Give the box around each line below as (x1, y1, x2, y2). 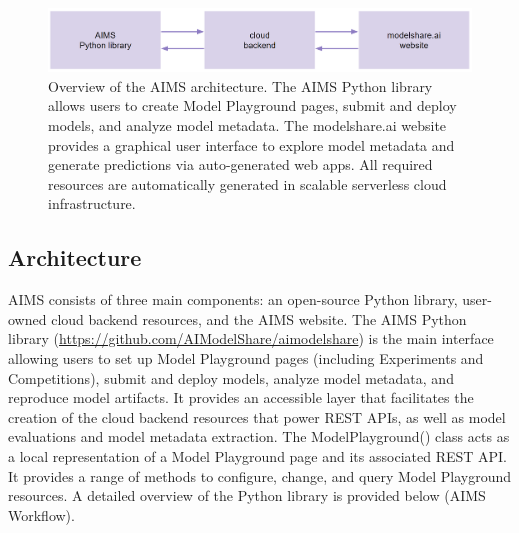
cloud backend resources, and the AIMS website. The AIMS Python (51, 308, 467, 329)
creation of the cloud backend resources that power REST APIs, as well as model (8, 406, 506, 427)
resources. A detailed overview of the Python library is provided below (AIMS (8, 485, 486, 506)
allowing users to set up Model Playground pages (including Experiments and (8, 347, 484, 368)
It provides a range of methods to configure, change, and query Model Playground (8, 465, 512, 486)
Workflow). (8, 504, 75, 525)
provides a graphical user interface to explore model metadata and (48, 134, 455, 155)
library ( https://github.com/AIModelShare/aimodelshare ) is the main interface (8, 328, 494, 349)
